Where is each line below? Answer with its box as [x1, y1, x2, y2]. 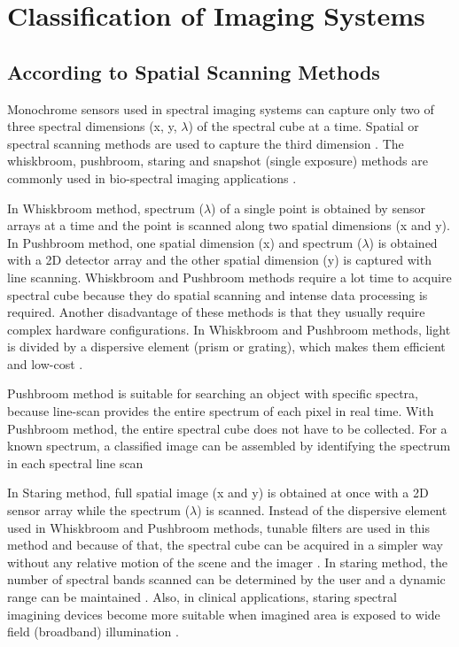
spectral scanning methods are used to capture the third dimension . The [7, 134, 404, 152]
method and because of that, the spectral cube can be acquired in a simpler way [7, 535, 443, 554]
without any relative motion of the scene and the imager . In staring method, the [7, 552, 447, 571]
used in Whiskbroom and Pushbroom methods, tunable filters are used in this [7, 518, 430, 536]
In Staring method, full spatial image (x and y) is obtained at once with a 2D [7, 483, 429, 502]
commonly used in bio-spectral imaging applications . [7, 168, 297, 187]
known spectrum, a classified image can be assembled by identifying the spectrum [7, 436, 451, 455]
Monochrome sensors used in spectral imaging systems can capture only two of [7, 99, 434, 118]
